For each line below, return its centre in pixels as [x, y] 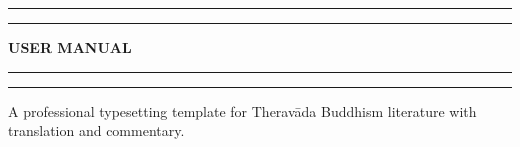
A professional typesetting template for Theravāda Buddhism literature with [242, 110]
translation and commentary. [96, 130]
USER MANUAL [70, 47]
